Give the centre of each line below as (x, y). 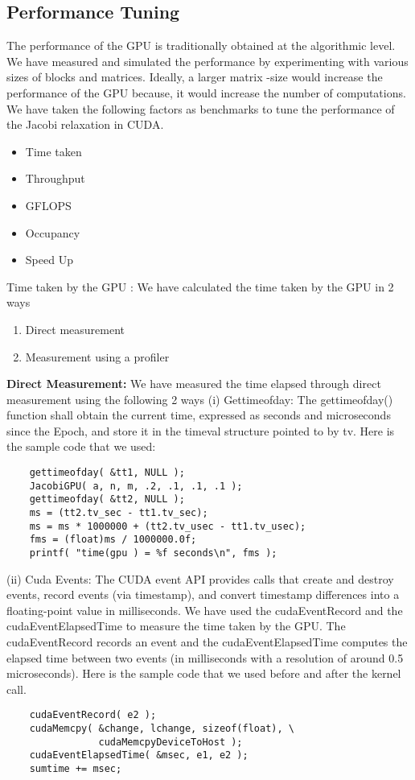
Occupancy (53, 232)
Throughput (55, 178)
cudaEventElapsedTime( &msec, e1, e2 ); (139, 755)
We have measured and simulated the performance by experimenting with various (207, 61)
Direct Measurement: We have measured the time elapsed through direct (194, 384)
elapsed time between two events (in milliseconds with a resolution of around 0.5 (205, 657)
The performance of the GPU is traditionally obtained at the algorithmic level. (201, 45)
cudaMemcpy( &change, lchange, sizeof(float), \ (162, 729)
